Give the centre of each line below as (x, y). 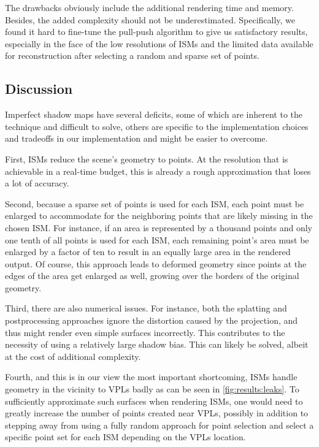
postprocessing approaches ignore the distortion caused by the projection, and (152, 320)
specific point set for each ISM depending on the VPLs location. (125, 437)
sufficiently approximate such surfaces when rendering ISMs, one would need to (154, 401)
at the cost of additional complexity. (73, 356)
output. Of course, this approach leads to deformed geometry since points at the (156, 263)
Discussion (39, 89)
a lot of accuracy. (37, 183)
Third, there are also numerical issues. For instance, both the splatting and (146, 308)
